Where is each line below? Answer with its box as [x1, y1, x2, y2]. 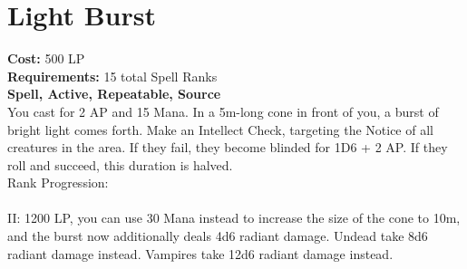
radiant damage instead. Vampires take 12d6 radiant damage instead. [7, 244, 394, 263]
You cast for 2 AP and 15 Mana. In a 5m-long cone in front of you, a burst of [7, 101, 439, 120]
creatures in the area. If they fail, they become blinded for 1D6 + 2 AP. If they [7, 138, 448, 157]
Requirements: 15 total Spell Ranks [7, 66, 218, 85]
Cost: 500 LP [7, 49, 85, 68]
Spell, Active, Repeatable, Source [7, 84, 221, 103]
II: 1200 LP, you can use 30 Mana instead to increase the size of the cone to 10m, [7, 208, 461, 227]
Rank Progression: [7, 173, 109, 192]
